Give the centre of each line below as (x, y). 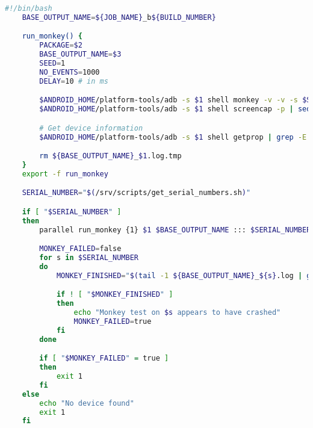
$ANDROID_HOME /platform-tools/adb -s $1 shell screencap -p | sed (175, 109)
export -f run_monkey (65, 174)
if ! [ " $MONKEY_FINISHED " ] (115, 295)
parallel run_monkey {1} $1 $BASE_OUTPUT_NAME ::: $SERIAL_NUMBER (175, 230)
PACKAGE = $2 (61, 45)
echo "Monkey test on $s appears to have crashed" (177, 313)
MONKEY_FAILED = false (80, 249)
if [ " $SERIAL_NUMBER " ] (72, 212)
